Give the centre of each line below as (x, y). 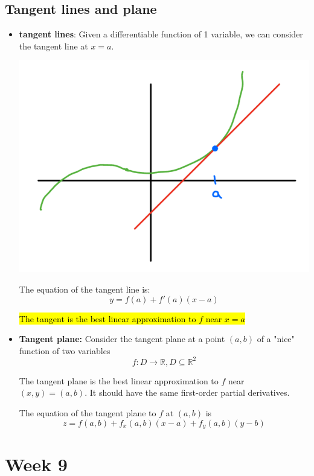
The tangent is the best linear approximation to (107, 318)
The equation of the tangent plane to (88, 413)
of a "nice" (276, 339)
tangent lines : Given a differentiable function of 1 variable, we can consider (161, 34)
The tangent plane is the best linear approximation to (119, 380)
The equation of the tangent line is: (85, 289)
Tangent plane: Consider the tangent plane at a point (122, 339)
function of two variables (65, 350)
